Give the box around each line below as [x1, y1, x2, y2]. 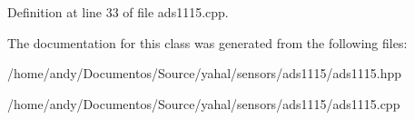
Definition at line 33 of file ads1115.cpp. [7, 3, 229, 21]
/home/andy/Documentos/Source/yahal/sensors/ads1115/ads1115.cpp [7, 94, 400, 113]
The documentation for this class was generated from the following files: [7, 33, 408, 52]
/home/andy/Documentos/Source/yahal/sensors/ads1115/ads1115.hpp [7, 64, 401, 83]
